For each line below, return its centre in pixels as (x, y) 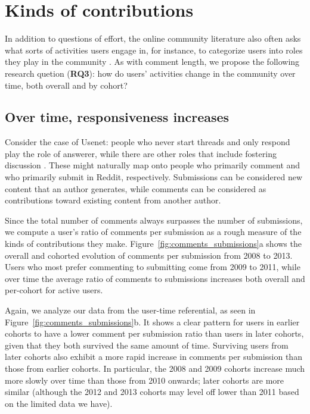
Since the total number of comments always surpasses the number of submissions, (154, 220)
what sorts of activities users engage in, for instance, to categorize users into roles (154, 50)
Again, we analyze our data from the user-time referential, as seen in (130, 310)
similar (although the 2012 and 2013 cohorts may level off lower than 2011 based (152, 392)
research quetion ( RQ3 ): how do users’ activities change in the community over (150, 73)
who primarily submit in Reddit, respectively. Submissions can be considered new (154, 177)
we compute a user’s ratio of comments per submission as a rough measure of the (153, 232)
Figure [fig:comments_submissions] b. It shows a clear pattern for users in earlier (152, 322)
